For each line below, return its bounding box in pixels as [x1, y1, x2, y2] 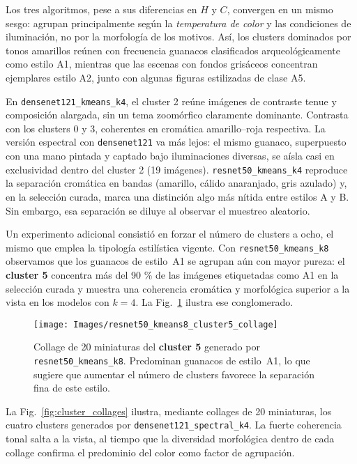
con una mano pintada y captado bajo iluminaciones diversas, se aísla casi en [6, 148, 335, 163]
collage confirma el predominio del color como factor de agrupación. [6, 444, 295, 459]
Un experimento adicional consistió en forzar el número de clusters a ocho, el [6, 226, 334, 241]
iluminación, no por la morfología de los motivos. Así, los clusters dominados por [6, 29, 351, 44]
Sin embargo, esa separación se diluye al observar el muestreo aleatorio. [6, 203, 310, 217]
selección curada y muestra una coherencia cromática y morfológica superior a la [6, 281, 350, 295]
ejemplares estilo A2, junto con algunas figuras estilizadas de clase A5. [6, 70, 306, 84]
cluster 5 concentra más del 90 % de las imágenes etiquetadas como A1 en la [6, 267, 339, 281]
